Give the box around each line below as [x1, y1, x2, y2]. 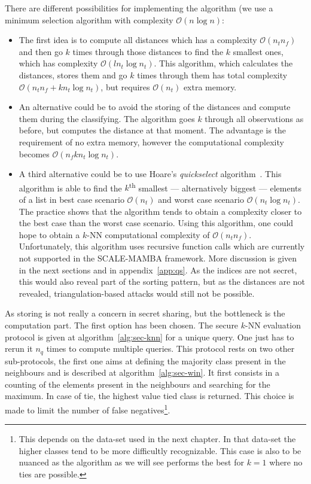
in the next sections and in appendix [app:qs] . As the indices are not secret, [19, 263, 297, 276]
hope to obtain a [19, 228, 80, 241]
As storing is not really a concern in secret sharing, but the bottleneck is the [5, 307, 285, 319]
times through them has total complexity [137, 68, 288, 81]
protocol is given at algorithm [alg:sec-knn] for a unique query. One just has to [5, 330, 294, 343]
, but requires [100, 80, 150, 93]
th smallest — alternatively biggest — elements [129, 179, 301, 194]
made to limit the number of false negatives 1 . [5, 401, 170, 416]
